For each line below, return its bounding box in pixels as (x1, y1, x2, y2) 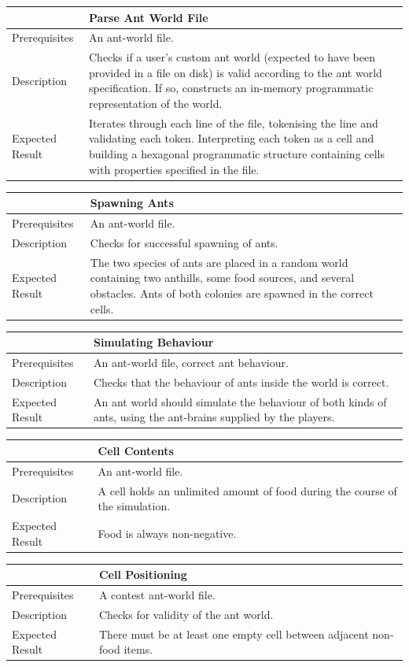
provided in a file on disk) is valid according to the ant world (89, 64, 382, 80)
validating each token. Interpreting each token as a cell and (89, 130, 374, 146)
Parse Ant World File (89, 9, 208, 25)
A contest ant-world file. (98, 586, 216, 602)
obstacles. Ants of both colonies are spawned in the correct (90, 284, 374, 301)
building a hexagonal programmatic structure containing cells (89, 146, 385, 161)
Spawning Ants (90, 195, 174, 211)
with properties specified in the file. (89, 161, 260, 177)
